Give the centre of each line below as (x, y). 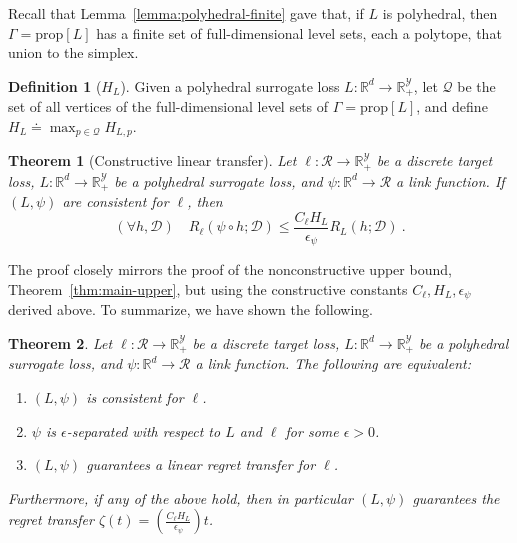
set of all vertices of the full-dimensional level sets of (168, 106)
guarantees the (456, 497)
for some (312, 430)
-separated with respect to (143, 430)
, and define (452, 106)
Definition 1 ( (55, 85)
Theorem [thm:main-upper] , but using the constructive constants (208, 288)
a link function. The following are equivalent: (333, 363)
